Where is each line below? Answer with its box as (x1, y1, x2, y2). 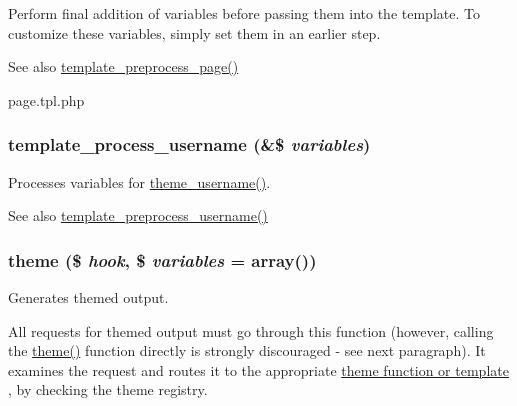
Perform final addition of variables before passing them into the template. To (8, 3, 480, 23)
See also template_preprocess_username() (8, 205, 268, 226)
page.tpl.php (8, 89, 85, 110)
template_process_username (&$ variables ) (8, 132, 371, 157)
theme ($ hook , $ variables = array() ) (8, 247, 317, 272)
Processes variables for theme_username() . (8, 171, 271, 192)
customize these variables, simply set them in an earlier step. (8, 22, 381, 43)
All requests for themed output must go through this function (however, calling (8, 320, 494, 341)
